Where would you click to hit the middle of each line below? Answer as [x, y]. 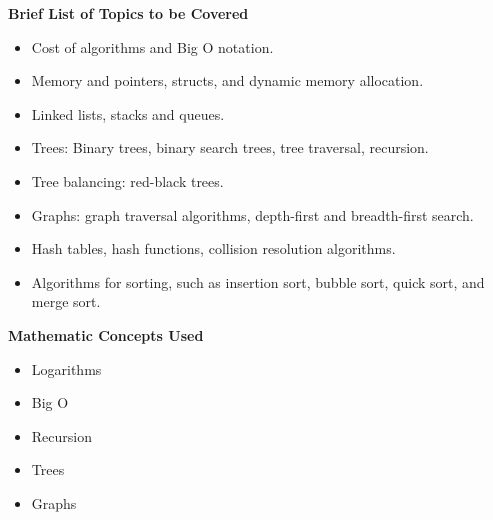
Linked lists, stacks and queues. [128, 113]
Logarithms [66, 368]
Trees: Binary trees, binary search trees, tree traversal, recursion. [230, 147]
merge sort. [66, 301]
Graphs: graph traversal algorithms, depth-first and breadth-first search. [252, 214]
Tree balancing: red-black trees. [127, 180]
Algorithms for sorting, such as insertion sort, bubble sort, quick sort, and [258, 281]
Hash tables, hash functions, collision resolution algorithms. [213, 248]
